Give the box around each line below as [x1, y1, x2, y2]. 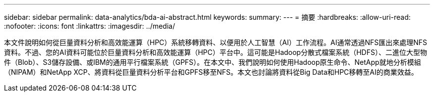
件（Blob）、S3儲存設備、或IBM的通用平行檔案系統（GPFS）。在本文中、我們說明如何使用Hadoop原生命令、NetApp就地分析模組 [4, 58, 421, 66]
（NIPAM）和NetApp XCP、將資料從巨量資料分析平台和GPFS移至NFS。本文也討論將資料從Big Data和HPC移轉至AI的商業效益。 [4, 68, 418, 76]
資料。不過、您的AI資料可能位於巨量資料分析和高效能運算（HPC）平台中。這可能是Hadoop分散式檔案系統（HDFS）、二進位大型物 [4, 48, 427, 56]
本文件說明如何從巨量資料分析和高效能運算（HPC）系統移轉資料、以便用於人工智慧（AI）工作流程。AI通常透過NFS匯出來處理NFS [4, 38, 427, 47]
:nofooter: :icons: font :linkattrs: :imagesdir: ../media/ [4, 22, 175, 30]
